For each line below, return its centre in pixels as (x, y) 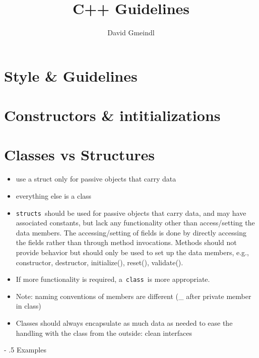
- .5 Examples (25, 350)
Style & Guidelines (71, 75)
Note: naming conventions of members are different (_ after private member (134, 296)
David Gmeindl (131, 33)
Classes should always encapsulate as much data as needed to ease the (124, 323)
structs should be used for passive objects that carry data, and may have (131, 213)
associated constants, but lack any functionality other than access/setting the (135, 223)
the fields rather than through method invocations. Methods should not (126, 242)
